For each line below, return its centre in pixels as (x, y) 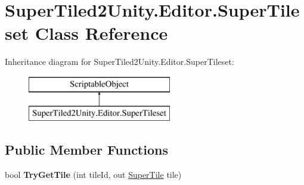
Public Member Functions (86, 150)
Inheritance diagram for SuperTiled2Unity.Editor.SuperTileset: (120, 62)
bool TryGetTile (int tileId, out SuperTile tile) (93, 175)
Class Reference (101, 33)
